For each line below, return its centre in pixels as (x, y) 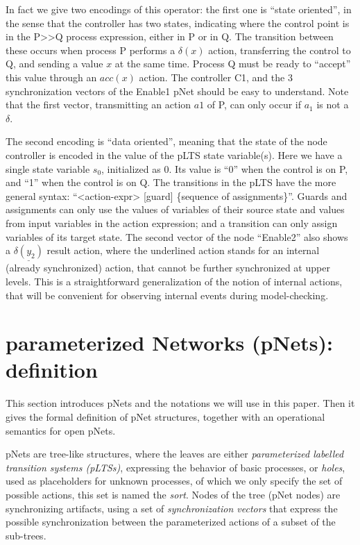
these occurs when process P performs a (91, 50)
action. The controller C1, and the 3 (216, 77)
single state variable (48, 168)
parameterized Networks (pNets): (169, 343)
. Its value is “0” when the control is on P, (258, 168)
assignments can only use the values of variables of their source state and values (175, 209)
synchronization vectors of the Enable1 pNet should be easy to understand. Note (177, 91)
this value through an (51, 77)
